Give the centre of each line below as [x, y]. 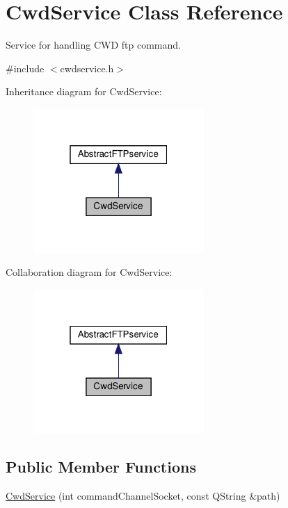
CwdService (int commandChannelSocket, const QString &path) [143, 496]
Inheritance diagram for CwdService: [84, 91]
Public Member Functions [101, 467]
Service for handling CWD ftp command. [93, 45]
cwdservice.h [87, 68]
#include [25, 68]
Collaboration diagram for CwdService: [89, 272]
